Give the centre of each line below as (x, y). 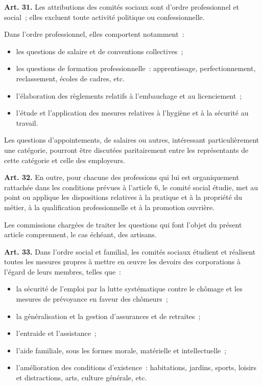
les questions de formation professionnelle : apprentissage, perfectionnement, (136, 68)
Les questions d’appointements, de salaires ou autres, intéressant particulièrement (132, 140)
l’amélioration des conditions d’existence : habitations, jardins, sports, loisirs (136, 367)
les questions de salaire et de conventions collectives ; (100, 51)
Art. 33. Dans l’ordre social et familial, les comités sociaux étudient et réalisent (130, 251)
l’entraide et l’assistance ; (56, 333)
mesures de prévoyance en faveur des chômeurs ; (92, 299)
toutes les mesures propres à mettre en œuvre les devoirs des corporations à (122, 262)
